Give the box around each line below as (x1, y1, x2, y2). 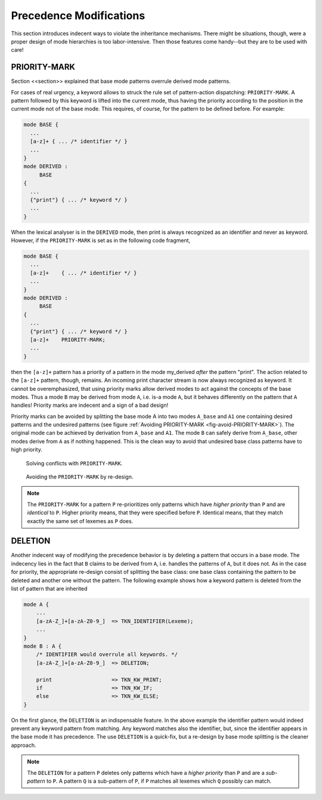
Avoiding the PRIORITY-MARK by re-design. (26, 473, 134, 480)
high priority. (11, 446, 43, 453)
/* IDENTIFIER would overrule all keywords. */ (36, 651, 178, 658)
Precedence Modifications (11, 9, 145, 22)
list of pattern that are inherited (11, 585, 88, 592)
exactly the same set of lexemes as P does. (27, 517, 134, 524)
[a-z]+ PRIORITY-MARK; (30, 336, 106, 343)
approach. (11, 742, 36, 749)
